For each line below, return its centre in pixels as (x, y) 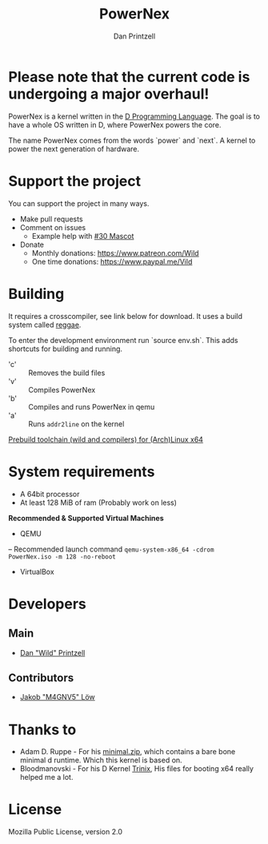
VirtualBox (37, 571)
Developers (47, 604)
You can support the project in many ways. (79, 203)
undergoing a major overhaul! (109, 94)
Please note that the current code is (129, 77)
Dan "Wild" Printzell (52, 652)
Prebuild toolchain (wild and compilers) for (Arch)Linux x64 (106, 439)
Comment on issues (53, 227)
